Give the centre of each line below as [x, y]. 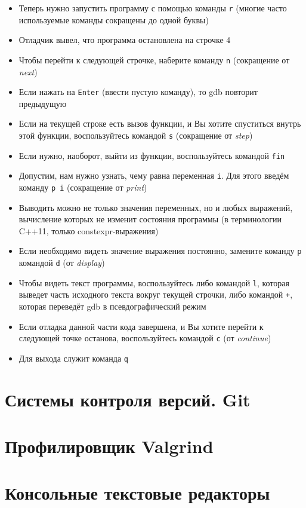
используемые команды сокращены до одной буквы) [114, 19]
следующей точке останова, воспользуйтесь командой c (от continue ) [145, 338]
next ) [28, 71]
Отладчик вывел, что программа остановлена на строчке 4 [125, 40]
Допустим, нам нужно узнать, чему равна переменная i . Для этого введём [154, 175]
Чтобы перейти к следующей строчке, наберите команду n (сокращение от [154, 59]
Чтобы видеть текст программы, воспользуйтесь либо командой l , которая [154, 282]
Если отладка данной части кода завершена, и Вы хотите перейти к [141, 326]
